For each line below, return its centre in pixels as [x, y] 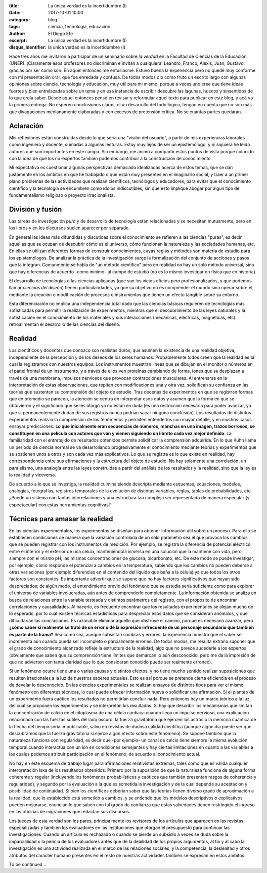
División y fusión [35, 209]
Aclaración [26, 126]
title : [14, 6]
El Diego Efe [61, 33]
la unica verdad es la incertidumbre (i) [87, 47]
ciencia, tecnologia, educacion [79, 27]
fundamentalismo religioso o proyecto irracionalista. [62, 195]
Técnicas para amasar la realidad [61, 519]
